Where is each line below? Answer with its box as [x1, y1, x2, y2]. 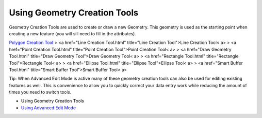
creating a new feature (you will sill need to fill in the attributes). [9, 30, 136, 36]
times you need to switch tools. [9, 89, 71, 95]
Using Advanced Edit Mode [21, 104, 76, 111]
